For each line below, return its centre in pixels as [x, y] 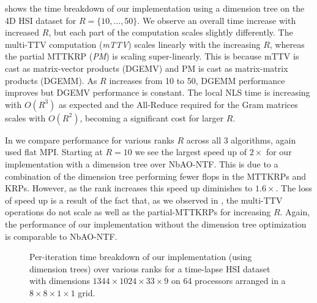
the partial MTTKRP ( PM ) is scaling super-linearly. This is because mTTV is [152, 56]
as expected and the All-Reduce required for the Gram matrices [178, 104]
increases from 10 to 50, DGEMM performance [197, 80]
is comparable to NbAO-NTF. [61, 236]
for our [279, 152]
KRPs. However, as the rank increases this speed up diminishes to [129, 188]
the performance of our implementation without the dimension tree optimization [156, 224]
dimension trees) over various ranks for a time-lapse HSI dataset [150, 268]
